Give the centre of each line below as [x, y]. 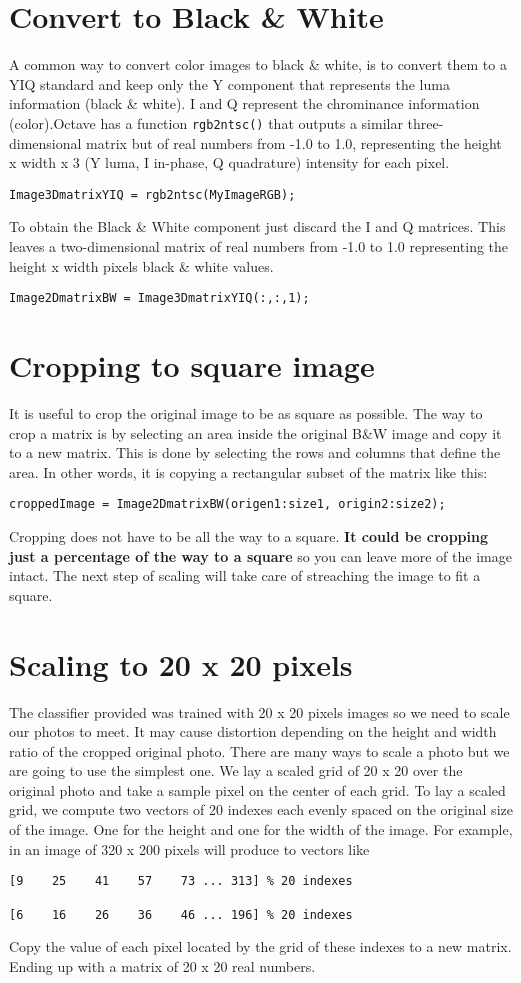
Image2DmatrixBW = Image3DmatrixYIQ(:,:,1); [159, 298]
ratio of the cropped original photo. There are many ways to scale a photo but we [259, 750]
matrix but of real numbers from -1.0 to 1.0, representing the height [294, 142]
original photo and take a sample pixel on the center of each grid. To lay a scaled [257, 789]
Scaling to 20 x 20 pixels [181, 663]
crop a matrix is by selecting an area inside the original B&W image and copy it [255, 432]
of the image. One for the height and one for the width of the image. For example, [261, 829]
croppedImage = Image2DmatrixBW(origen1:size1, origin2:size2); [227, 504]
